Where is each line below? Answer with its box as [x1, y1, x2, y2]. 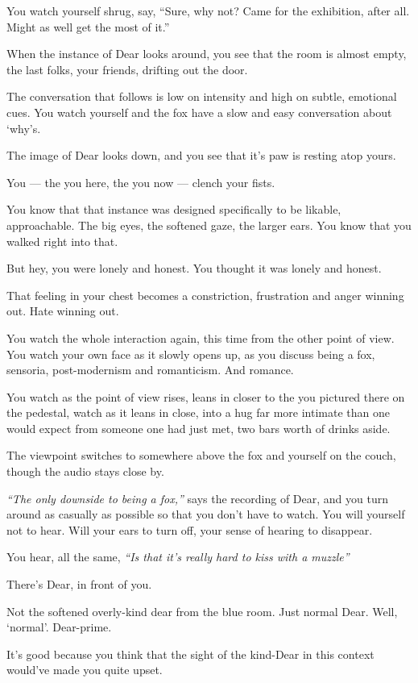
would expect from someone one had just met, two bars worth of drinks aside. [6, 419, 391, 436]
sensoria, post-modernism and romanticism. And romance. [6, 361, 294, 378]
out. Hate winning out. [6, 302, 119, 319]
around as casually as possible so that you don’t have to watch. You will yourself [6, 506, 405, 523]
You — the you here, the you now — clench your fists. [6, 173, 275, 190]
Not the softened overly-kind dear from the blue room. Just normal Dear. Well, [6, 602, 398, 619]
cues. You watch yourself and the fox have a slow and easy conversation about [6, 103, 392, 120]
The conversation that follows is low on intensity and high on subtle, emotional [6, 88, 397, 105]
